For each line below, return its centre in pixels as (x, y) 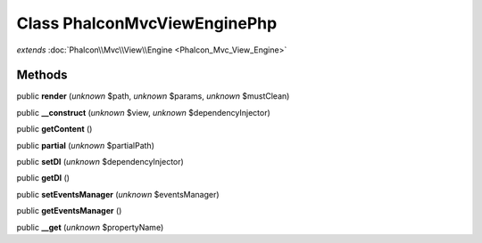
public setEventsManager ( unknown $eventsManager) (118, 194)
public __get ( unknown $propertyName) (90, 227)
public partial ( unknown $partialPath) (86, 145)
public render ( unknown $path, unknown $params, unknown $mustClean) (153, 96)
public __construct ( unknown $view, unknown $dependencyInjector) (144, 112)
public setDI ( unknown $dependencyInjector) (100, 162)
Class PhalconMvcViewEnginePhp (147, 23)
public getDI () (43, 178)
